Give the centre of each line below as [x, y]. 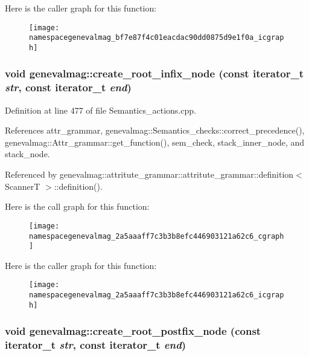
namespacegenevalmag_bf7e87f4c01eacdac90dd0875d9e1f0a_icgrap [157, 38]
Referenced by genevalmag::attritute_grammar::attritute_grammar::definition [149, 174]
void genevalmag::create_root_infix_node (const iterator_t [154, 73]
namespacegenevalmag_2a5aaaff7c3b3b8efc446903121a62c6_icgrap [157, 295]
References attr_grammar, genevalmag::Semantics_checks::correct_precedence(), [155, 130]
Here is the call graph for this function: [77, 206]
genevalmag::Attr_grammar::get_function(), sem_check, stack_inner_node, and [155, 142]
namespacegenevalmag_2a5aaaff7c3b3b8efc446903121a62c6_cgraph [157, 236]
